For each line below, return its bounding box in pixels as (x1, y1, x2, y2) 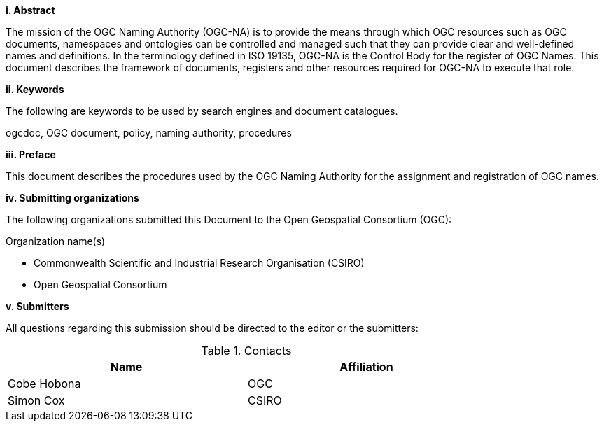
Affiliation (339, 360, 393, 374)
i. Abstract (6, 4, 55, 16)
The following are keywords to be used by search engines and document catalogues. (6, 105, 398, 117)
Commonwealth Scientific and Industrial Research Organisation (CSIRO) (34, 257, 365, 269)
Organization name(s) (6, 235, 106, 247)
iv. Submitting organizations (6, 192, 139, 204)
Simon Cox (8, 393, 65, 407)
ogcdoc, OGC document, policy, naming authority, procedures (6, 127, 292, 139)
